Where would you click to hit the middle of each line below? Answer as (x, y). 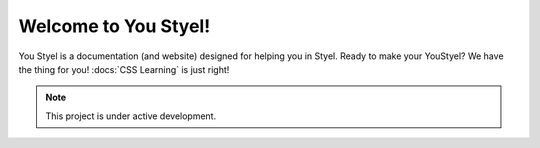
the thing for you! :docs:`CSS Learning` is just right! (124, 69)
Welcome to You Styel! (114, 26)
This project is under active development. (131, 116)
